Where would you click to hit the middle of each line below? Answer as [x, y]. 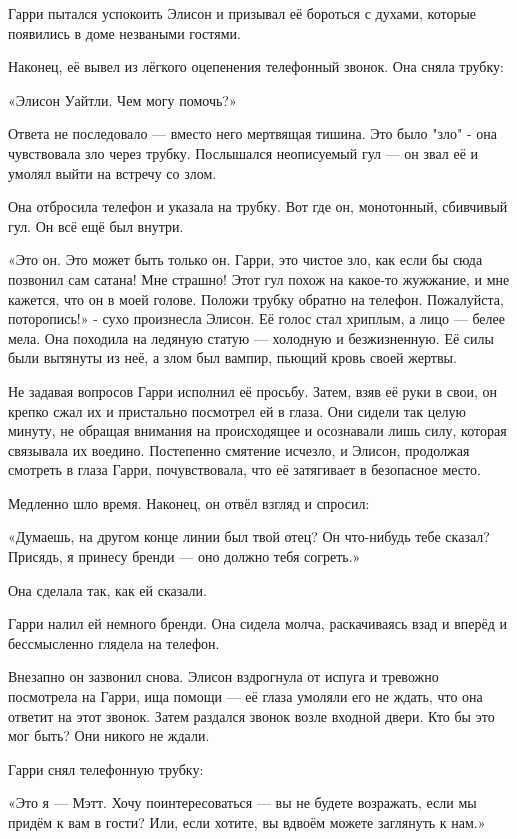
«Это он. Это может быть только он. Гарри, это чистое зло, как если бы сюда [245, 259]
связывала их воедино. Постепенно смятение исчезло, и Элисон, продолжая [239, 449]
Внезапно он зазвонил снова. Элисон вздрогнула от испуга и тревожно [223, 676]
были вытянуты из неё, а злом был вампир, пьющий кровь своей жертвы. [232, 357]
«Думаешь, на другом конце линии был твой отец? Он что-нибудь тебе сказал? [249, 536]
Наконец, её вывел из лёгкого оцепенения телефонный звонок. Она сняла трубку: [256, 66]
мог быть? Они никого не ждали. [109, 735]
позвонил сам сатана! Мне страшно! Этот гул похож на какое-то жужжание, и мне [259, 278]
